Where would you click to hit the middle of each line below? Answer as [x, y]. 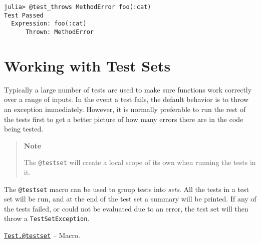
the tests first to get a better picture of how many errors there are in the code [124, 119]
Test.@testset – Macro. [42, 235]
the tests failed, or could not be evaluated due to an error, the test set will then [126, 208]
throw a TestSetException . [47, 218]
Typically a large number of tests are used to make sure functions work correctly [128, 89]
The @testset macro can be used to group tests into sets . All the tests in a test [127, 189]
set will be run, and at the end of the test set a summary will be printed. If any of [130, 199]
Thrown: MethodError [59, 32]
